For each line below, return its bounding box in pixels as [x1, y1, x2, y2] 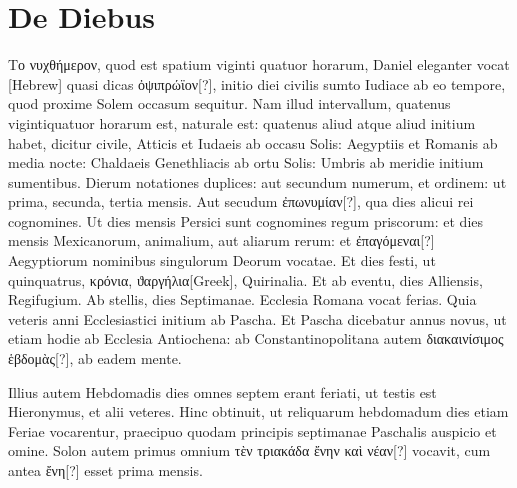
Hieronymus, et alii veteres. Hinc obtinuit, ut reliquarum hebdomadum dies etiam [8, 401, 509, 422]
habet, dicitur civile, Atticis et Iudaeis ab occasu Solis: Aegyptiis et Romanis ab [8, 132, 498, 153]
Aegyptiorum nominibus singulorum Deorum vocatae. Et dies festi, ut [8, 250, 436, 271]
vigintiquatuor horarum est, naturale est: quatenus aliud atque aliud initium [8, 112, 476, 133]
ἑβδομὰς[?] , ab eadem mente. [8, 348, 182, 369]
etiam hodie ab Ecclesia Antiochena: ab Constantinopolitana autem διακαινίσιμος [8, 328, 504, 349]
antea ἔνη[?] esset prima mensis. [8, 460, 203, 480]
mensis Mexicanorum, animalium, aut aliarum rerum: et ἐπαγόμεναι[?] [8, 230, 435, 251]
